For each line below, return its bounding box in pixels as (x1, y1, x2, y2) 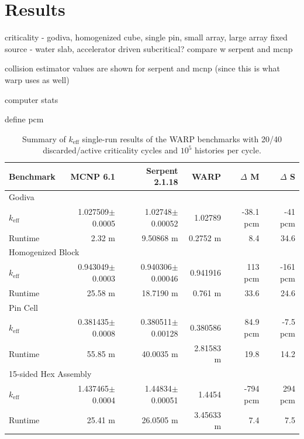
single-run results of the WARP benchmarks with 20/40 (82, 132, 282, 145)
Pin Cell (9, 301, 38, 313)
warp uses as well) (5, 73, 70, 85)
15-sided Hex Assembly (9, 368, 92, 380)
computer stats (5, 93, 58, 105)
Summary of (22, 132, 66, 145)
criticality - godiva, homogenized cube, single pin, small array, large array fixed (5, 31, 288, 43)
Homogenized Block (9, 246, 80, 258)
